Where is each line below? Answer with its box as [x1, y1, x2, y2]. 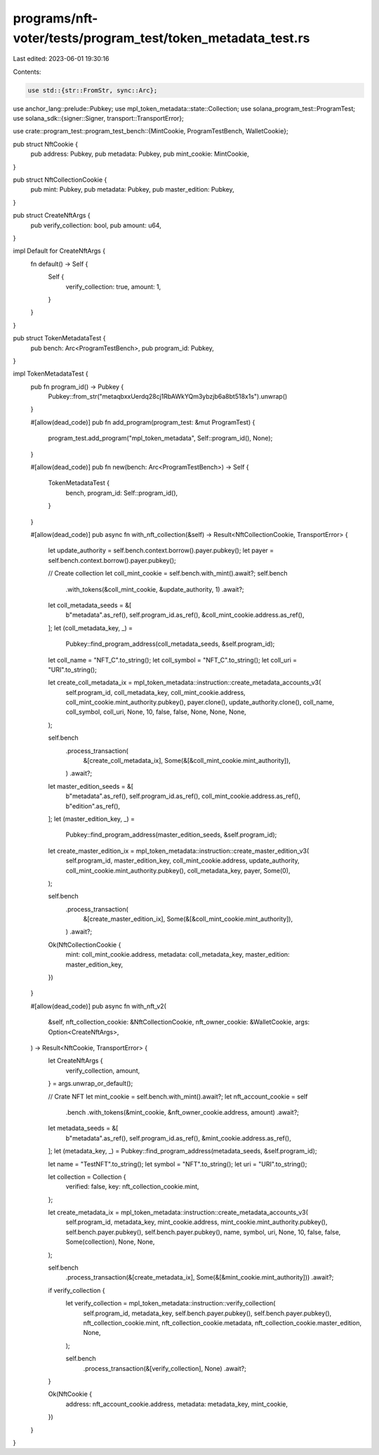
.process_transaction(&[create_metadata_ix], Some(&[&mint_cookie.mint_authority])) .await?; [65, 1273, 334, 1282]
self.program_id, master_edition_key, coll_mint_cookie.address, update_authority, [65, 856, 300, 865]
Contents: [13, 67, 41, 76]
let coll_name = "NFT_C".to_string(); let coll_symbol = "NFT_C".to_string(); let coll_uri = [48, 656, 298, 664]
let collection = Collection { [48, 1172, 126, 1181]
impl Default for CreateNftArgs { [13, 246, 105, 255]
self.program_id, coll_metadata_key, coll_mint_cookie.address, [65, 688, 246, 696]
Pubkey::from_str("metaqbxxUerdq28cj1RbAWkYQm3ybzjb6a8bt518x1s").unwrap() [48, 392, 288, 401]
